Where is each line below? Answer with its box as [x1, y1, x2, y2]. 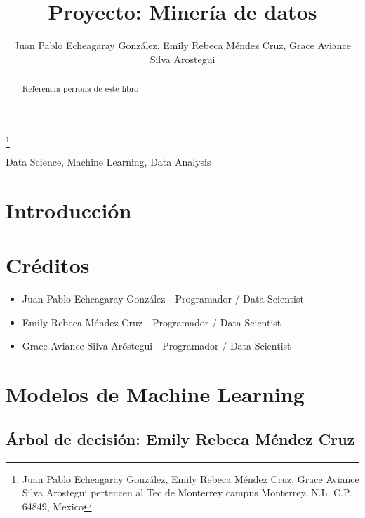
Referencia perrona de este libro [22, 83, 139, 95]
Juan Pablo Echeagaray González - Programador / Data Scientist [22, 291, 304, 306]
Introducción [6, 195, 132, 224]
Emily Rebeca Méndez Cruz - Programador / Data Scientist [22, 314, 281, 329]
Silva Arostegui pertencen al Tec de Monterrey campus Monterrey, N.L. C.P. [22, 485, 352, 500]
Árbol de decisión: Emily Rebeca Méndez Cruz [6, 427, 355, 449]
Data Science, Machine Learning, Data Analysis [6, 154, 211, 169]
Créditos [6, 251, 90, 279]
